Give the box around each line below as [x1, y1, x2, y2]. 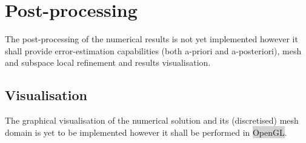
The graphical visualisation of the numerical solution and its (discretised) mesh [5, 114, 299, 127]
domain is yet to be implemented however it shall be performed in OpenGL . [5, 126, 287, 138]
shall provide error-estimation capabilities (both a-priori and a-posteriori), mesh [5, 44, 302, 57]
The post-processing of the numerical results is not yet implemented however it [5, 33, 298, 45]
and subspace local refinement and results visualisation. [5, 56, 211, 69]
